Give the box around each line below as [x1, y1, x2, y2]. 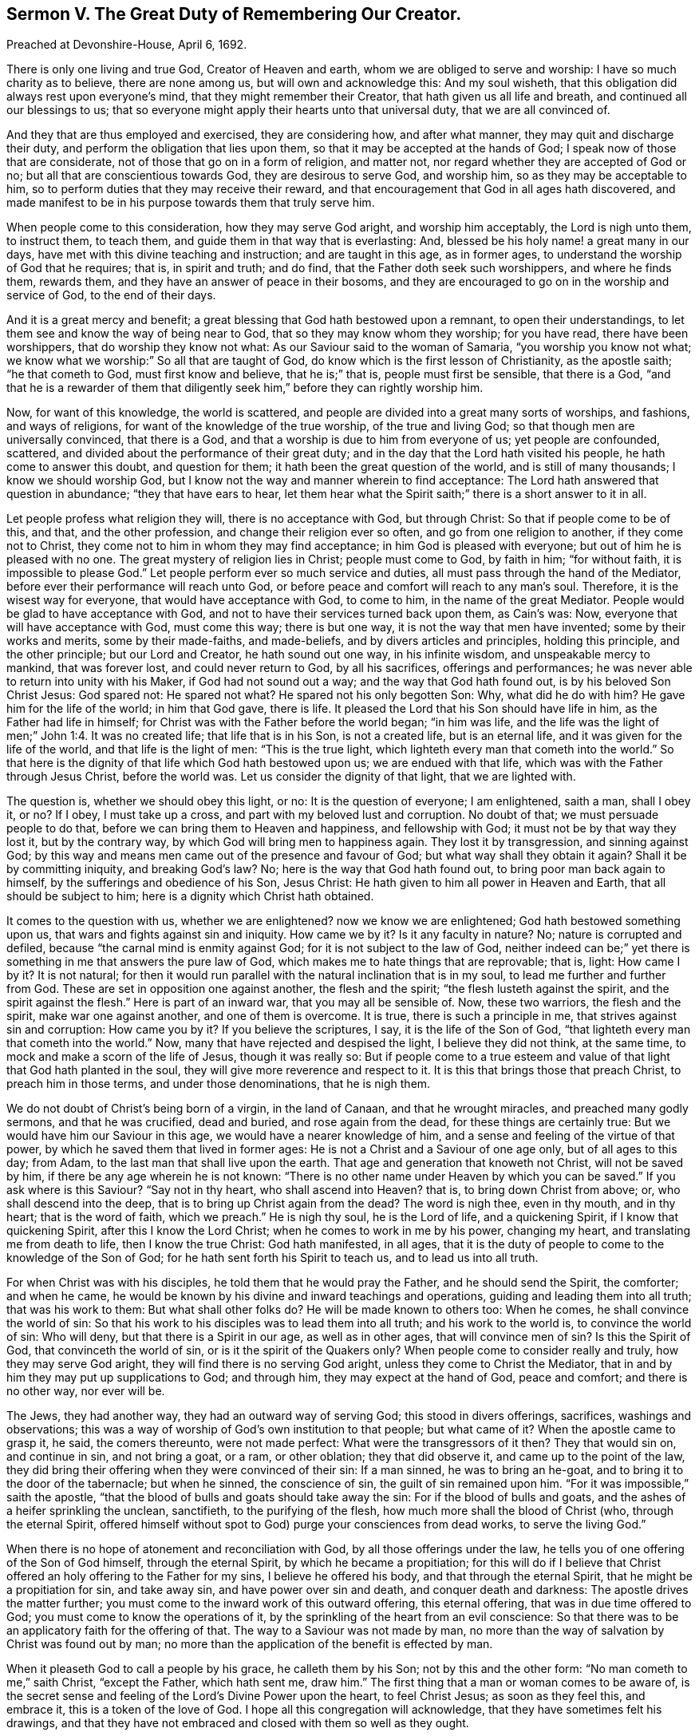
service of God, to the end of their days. [6, 288, 216, 303]
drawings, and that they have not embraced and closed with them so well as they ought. [6, 1716, 469, 1730]
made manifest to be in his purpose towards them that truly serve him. [6, 196, 375, 210]
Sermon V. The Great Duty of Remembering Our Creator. [6, 4, 462, 24]
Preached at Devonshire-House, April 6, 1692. [6, 38, 247, 52]
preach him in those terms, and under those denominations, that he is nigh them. [6, 1077, 431, 1091]
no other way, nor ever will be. [6, 1384, 165, 1398]
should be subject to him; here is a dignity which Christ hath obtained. [6, 889, 374, 904]
